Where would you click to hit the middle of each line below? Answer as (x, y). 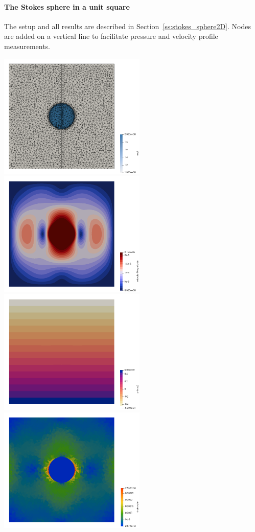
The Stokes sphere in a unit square (67, 6)
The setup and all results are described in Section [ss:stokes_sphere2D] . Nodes (127, 26)
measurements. (27, 46)
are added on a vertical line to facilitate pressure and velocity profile (111, 36)
